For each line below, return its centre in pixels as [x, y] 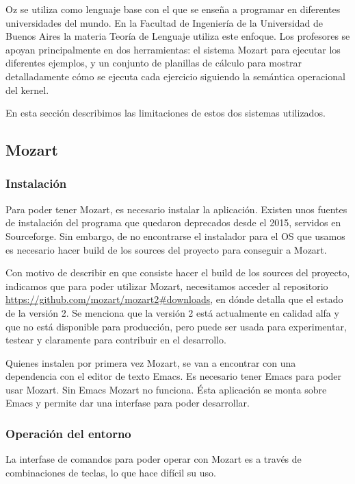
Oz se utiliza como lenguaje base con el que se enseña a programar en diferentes [173, 9]
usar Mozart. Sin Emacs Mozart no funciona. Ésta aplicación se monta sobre [166, 389]
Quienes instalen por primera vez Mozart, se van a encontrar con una [151, 362]
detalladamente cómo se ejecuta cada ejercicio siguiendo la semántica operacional [175, 76]
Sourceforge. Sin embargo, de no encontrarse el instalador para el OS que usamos [175, 235]
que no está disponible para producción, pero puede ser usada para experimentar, [176, 326]
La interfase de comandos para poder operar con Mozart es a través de [154, 459]
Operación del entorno [68, 433]
